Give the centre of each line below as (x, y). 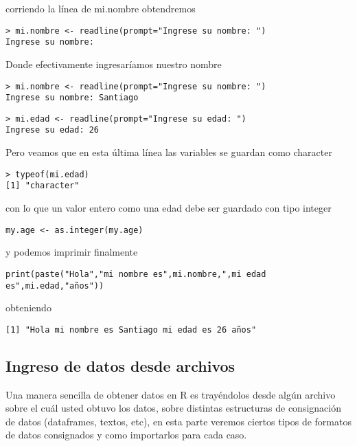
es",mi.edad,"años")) (55, 286)
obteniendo (28, 308)
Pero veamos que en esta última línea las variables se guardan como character (169, 152)
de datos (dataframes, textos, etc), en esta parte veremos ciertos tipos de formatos (178, 421)
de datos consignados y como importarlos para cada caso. (126, 435)
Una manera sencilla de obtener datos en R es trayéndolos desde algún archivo (171, 394)
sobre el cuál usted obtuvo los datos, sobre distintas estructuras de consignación (173, 408)
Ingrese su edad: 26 (53, 130)
